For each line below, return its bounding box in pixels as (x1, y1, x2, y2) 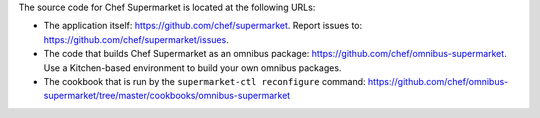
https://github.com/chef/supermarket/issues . (43, 33, 229, 45)
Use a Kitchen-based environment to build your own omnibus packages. (43, 61, 342, 74)
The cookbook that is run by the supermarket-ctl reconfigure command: (43, 75, 366, 87)
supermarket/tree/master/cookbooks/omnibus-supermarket (43, 90, 291, 102)
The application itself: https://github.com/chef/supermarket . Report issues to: (43, 20, 363, 32)
